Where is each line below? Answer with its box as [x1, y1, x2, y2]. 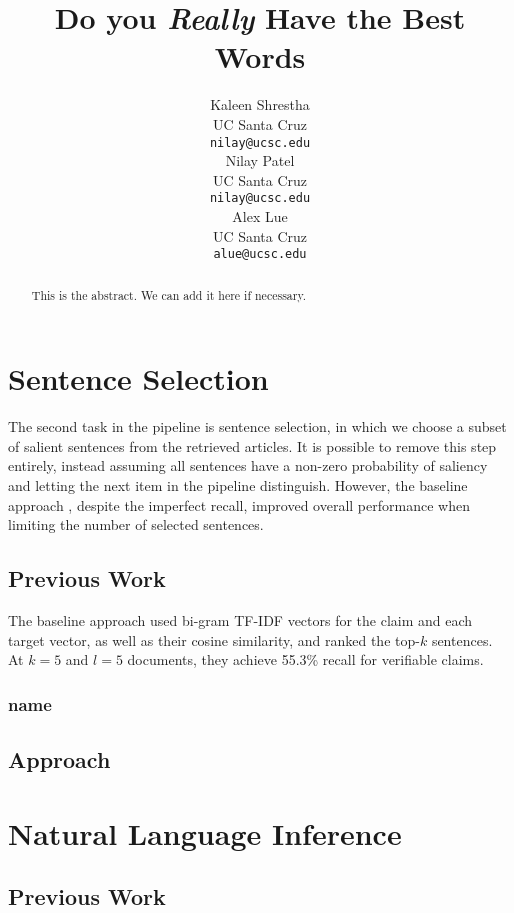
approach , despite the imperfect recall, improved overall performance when [8, 494, 470, 515]
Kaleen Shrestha [210, 94, 310, 115]
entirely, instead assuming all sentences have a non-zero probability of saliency [8, 455, 488, 476]
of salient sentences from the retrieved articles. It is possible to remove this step [8, 435, 497, 456]
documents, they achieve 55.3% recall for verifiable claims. [127, 649, 484, 670]
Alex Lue [232, 206, 288, 226]
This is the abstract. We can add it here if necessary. [31, 286, 307, 303]
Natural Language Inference [8, 812, 402, 853]
